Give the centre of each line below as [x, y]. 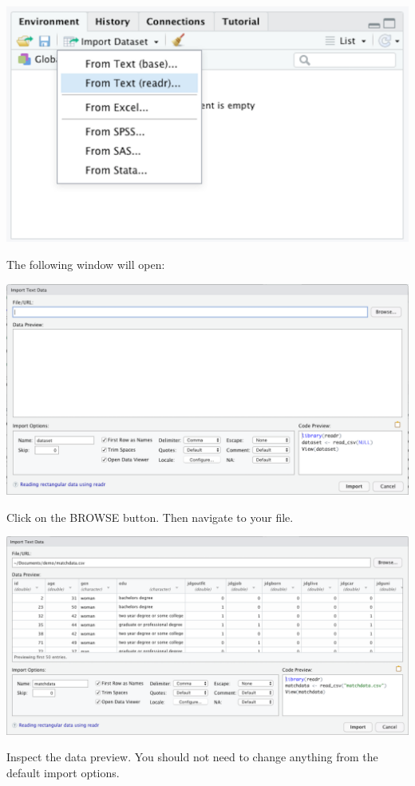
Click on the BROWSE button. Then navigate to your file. [150, 517]
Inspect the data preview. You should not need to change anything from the [192, 757]
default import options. [63, 772]
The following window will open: [86, 264]
